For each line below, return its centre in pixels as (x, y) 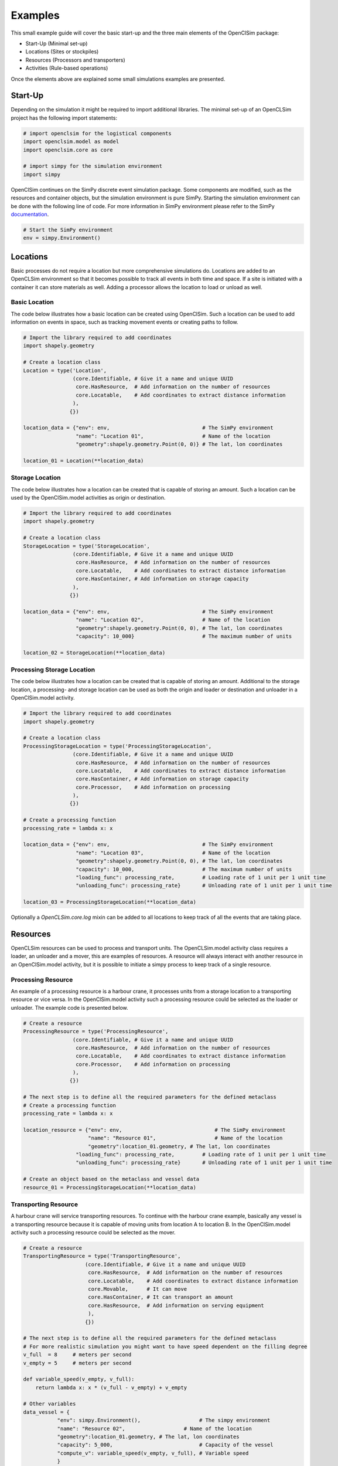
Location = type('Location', (65, 370)
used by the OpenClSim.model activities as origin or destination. (88, 498)
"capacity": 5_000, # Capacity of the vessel (165, 1445)
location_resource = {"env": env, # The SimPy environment (155, 1130)
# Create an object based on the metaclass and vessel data (111, 1179)
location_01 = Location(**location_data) (83, 461)
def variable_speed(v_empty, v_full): (79, 1379)
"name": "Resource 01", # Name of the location (185, 1138)
